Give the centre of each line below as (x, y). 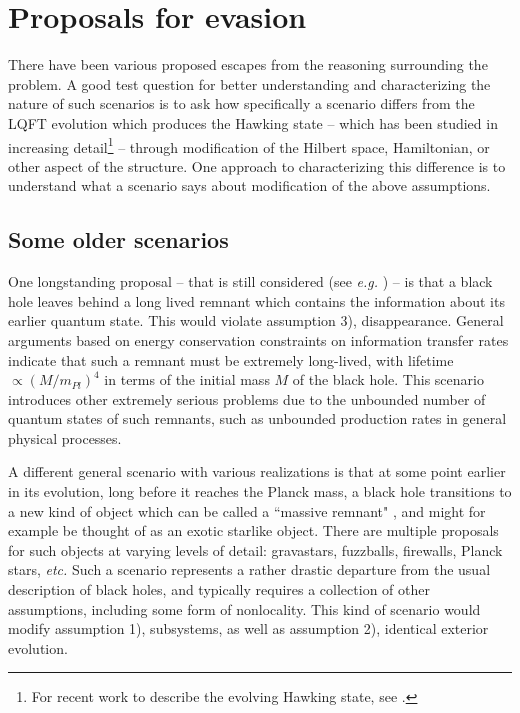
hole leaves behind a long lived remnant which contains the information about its (256, 300)
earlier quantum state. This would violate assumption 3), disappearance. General (256, 320)
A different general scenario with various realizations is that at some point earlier (257, 471)
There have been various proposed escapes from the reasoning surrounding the (248, 64)
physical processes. (65, 437)
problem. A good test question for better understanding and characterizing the (249, 83)
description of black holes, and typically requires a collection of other (219, 589)
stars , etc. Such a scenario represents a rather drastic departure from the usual (249, 569)
